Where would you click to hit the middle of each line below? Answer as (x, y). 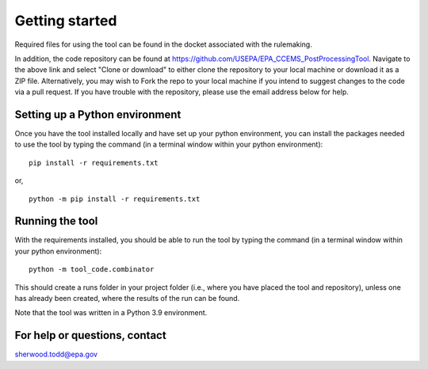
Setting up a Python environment (98, 114)
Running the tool (56, 221)
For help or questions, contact (90, 335)
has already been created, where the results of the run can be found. (127, 299)
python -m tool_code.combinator (92, 270)
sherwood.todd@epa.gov (56, 354)
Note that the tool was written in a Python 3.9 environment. (111, 313)
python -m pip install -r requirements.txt (115, 199)
